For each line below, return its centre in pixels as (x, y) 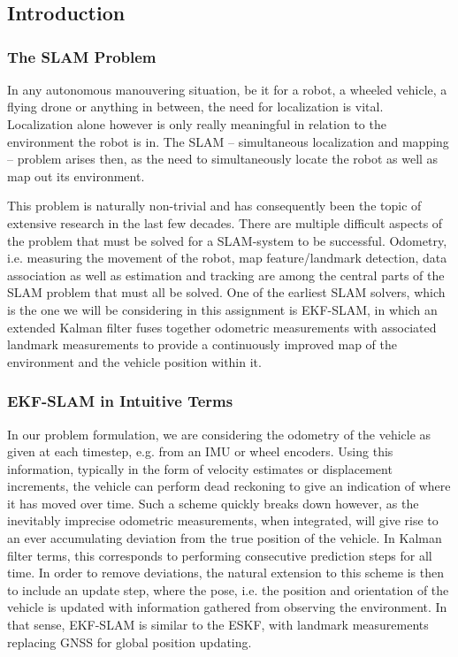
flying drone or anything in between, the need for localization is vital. (195, 107)
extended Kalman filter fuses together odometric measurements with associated (222, 327)
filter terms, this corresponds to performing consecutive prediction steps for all (220, 555)
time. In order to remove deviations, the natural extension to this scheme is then (226, 573)
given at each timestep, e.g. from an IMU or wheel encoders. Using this (200, 451)
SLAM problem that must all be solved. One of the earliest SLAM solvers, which (226, 292)
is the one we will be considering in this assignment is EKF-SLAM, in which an (222, 309)
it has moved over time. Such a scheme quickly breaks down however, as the (213, 503)
